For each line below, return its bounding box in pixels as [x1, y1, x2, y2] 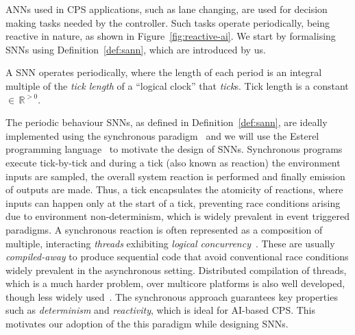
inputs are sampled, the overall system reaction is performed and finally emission [5, 169, 345, 183]
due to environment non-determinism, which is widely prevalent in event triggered [5, 209, 350, 223]
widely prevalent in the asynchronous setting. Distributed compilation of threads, [5, 262, 347, 277]
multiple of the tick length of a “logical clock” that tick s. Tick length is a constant [5, 78, 349, 92]
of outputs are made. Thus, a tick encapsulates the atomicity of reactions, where [5, 182, 343, 197]
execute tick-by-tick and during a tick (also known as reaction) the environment [5, 155, 341, 169]
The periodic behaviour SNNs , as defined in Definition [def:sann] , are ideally [5, 115, 328, 129]
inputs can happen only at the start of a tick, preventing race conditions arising [5, 195, 341, 210]
